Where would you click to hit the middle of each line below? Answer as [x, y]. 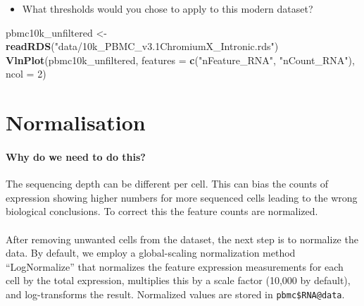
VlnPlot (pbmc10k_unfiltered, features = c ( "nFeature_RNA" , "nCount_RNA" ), [180, 60]
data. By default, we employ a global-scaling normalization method [151, 253]
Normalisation [76, 122]
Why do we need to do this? [76, 156]
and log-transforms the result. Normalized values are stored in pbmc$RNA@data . [175, 294]
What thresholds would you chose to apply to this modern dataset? [168, 8]
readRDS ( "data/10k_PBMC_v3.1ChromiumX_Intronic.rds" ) [142, 46]
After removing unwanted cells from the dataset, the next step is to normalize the [182, 239]
